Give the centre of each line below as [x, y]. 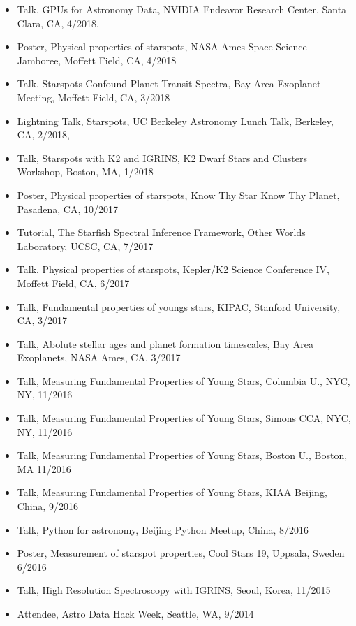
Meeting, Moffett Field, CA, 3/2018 [94, 97]
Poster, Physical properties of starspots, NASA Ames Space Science [162, 46]
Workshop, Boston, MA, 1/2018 [85, 172]
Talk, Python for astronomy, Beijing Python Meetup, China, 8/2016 [163, 529]
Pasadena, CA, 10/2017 [67, 209]
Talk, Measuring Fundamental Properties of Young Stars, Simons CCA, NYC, [184, 418]
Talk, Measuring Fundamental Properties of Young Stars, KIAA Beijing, [172, 492]
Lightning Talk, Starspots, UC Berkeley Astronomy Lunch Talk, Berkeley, [175, 121]
